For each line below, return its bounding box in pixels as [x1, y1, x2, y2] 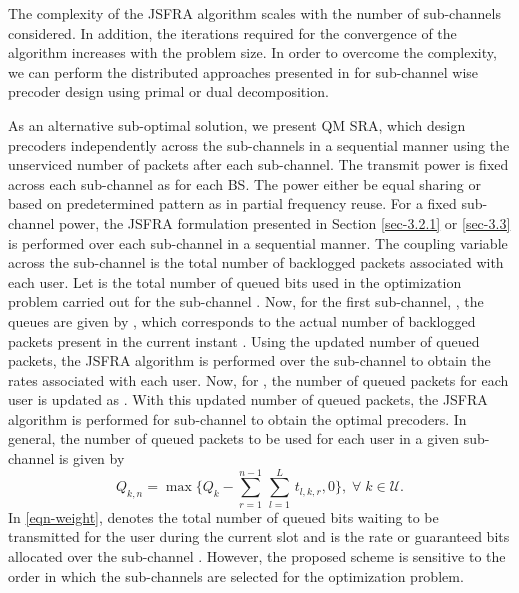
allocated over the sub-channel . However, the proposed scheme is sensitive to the [8, 545, 506, 566]
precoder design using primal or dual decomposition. [8, 81, 329, 102]
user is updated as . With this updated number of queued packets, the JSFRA [8, 389, 488, 410]
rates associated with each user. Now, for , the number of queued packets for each [8, 369, 509, 390]
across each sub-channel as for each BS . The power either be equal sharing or [8, 173, 481, 194]
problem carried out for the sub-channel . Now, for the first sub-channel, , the [8, 291, 484, 312]
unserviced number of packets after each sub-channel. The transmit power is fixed [8, 154, 509, 175]
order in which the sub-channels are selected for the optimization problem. [8, 565, 464, 586]
